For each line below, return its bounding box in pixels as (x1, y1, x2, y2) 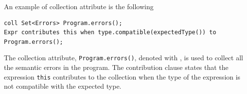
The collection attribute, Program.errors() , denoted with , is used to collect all (4, 53, 243, 63)
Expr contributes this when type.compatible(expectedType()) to (4, 29, 216, 36)
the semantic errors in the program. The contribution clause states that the (4, 62, 229, 72)
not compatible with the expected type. (4, 81, 122, 91)
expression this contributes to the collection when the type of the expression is (4, 71, 241, 81)
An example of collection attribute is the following (4, 1, 154, 11)
